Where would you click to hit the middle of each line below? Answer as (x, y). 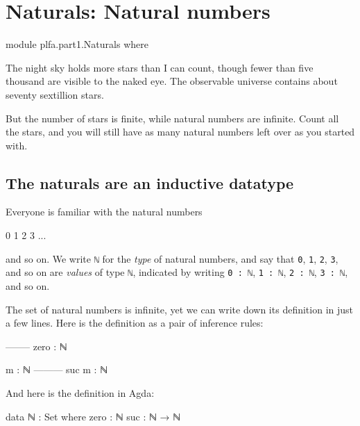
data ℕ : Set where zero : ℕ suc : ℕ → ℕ (93, 416)
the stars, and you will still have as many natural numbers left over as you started (180, 132)
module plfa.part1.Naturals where (77, 44)
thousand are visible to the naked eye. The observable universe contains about (172, 81)
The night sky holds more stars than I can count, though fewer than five (160, 67)
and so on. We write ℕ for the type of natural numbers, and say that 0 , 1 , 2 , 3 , (172, 258)
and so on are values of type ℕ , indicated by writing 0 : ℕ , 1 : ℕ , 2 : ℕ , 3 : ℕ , (177, 272)
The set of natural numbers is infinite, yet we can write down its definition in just (180, 309)
